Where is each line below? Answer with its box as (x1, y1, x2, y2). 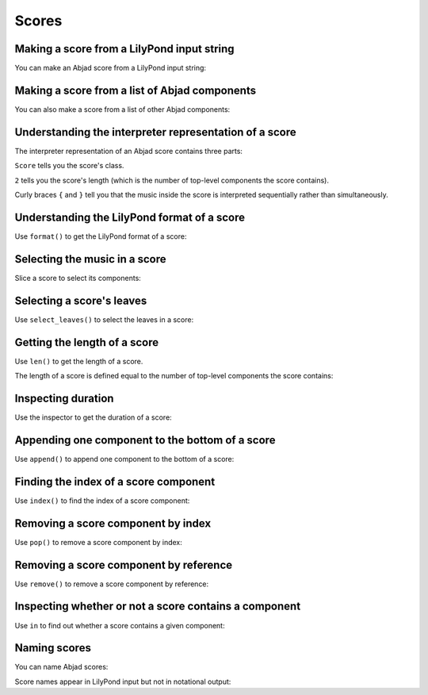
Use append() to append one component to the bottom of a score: (14, 454, 235, 463)
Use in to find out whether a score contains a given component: (14, 620, 225, 630)
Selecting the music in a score (14, 252, 166, 266)
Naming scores (14, 641, 91, 655)
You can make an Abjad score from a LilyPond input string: (14, 63, 206, 73)
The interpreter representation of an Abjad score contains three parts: (14, 146, 243, 156)
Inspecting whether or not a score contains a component (14, 600, 301, 613)
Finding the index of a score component (14, 474, 216, 488)
